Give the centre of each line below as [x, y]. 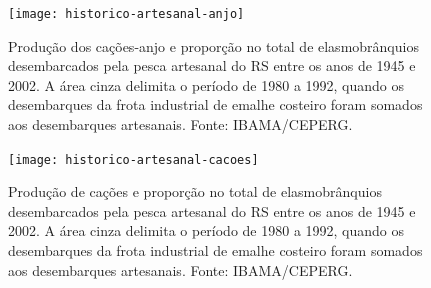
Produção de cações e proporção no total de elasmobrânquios [195, 191]
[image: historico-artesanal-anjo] [126, 14]
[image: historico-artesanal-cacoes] [133, 159]
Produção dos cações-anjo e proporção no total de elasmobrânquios [213, 45]
